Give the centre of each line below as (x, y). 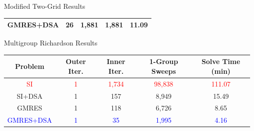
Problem (30, 66)
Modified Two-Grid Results (45, 6)
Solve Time (221, 61)
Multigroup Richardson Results (51, 43)
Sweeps (164, 71)
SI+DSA (30, 96)
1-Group (164, 61)
